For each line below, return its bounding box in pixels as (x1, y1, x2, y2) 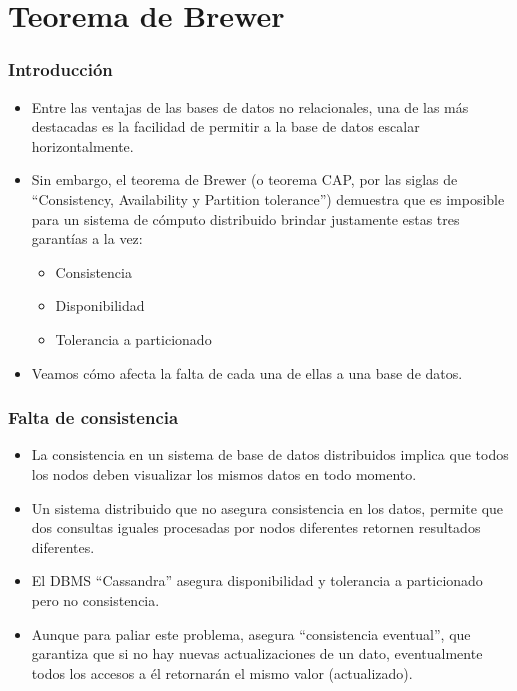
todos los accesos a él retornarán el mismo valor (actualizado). (31, 662, 413, 683)
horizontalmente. (31, 135, 134, 156)
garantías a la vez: (31, 228, 143, 249)
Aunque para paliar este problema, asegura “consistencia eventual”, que (31, 623, 471, 644)
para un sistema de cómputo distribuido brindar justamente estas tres (31, 208, 460, 229)
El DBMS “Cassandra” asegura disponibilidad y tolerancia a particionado (31, 570, 483, 591)
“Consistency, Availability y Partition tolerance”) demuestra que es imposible (31, 188, 505, 209)
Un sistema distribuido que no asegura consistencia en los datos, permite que (31, 497, 504, 518)
